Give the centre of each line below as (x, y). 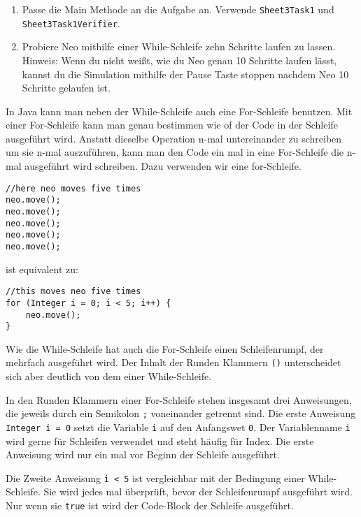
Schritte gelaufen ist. (66, 88)
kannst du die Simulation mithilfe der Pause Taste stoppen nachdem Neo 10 (185, 74)
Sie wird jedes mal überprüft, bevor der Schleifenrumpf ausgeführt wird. (198, 491)
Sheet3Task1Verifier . (71, 23)
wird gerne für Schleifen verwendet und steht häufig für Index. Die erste (160, 440)
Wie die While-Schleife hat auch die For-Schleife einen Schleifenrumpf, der (165, 348)
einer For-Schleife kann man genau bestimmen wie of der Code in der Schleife (172, 125)
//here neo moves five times (73, 188)
